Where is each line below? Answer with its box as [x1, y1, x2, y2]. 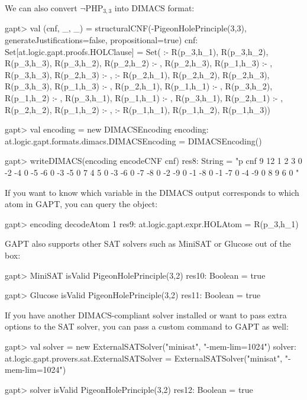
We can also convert [5, 2, 77, 14]
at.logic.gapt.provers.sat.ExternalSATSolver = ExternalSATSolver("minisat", [5, 351, 283, 364]
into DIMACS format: [114, 2, 195, 14]
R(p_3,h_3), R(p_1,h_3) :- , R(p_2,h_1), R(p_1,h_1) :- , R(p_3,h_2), [5, 80, 273, 92]
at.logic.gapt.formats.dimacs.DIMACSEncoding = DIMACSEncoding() [5, 134, 262, 147]
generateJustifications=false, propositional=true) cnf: [5, 34, 198, 46]
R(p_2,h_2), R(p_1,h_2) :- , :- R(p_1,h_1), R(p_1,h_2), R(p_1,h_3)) [5, 103, 271, 115]
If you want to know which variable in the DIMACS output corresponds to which [5, 186, 299, 198]
